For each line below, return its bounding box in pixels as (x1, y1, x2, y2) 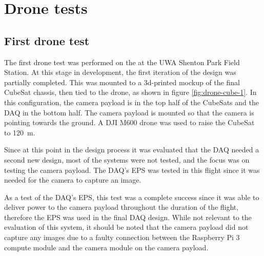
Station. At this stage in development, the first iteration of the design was (4, 67, 236, 77)
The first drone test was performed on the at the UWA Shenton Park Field (4, 56, 240, 67)
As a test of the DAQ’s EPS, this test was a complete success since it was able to (4, 191, 259, 202)
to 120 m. (4, 127, 35, 137)
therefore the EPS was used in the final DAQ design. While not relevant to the (4, 211, 252, 222)
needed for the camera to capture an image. (4, 174, 141, 185)
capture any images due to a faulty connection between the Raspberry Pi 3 (4, 232, 240, 243)
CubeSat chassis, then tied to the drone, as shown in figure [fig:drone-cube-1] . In (4, 87, 257, 97)
